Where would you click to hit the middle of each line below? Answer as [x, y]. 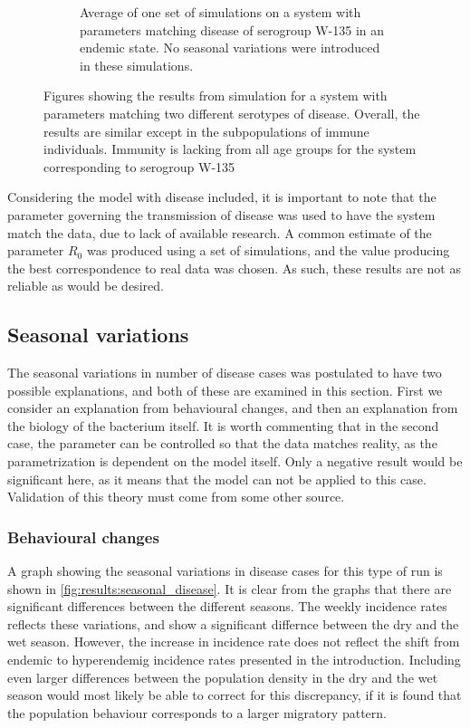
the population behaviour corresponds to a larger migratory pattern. [197, 712]
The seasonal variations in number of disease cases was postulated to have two [225, 373]
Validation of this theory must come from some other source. [176, 497]
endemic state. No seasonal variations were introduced [230, 48]
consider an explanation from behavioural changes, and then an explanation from [233, 408]
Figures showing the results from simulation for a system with [216, 96]
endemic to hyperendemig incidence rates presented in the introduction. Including [234, 660]
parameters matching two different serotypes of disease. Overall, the [232, 113]
